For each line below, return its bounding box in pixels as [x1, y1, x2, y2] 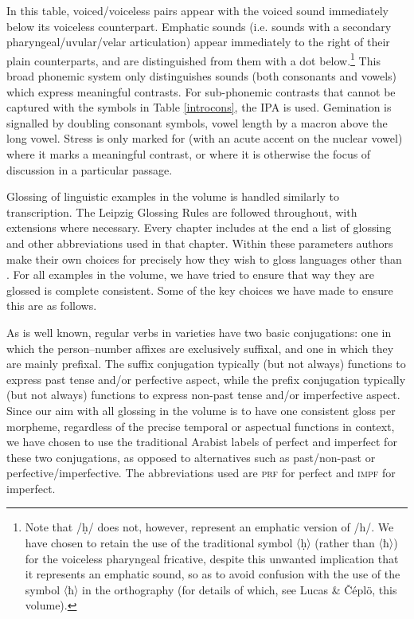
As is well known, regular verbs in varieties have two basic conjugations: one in [6, 323, 392, 340]
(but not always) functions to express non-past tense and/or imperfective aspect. [6, 386, 400, 403]
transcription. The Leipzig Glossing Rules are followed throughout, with [6, 203, 357, 220]
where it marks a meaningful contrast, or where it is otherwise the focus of [6, 146, 371, 162]
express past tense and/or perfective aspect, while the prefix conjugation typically [6, 370, 406, 387]
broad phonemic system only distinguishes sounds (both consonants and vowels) [6, 68, 397, 84]
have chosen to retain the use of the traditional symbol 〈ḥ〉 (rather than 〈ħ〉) [25, 535, 398, 551]
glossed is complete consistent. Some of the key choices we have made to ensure [6, 281, 393, 298]
